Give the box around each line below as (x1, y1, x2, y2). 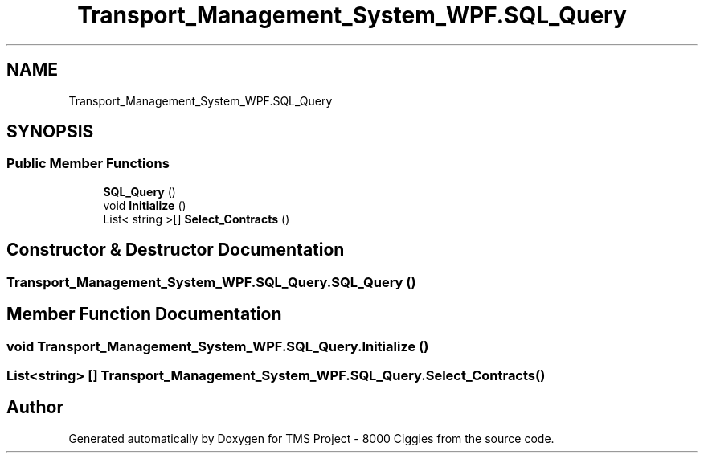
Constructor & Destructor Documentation (6, 240, 345, 260)
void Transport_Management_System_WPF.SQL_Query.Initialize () (6, 338, 429, 354)
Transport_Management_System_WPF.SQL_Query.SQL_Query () (6, 273, 416, 290)
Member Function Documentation (6, 304, 282, 325)
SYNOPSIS (6, 121, 94, 142)
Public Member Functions (6, 155, 170, 172)
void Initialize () (103, 198, 186, 212)
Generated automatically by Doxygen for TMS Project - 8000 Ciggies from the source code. (68, 431, 555, 445)
